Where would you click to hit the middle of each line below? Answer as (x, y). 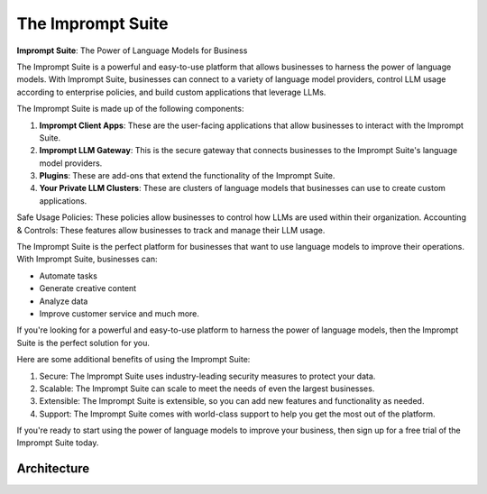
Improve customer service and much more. (119, 313)
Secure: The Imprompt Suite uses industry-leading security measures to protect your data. (207, 376)
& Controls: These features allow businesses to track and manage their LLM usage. (171, 230)
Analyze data (64, 301)
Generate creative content (88, 288)
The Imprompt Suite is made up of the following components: (130, 109)
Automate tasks (69, 276)
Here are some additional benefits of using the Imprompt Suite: (133, 360)
